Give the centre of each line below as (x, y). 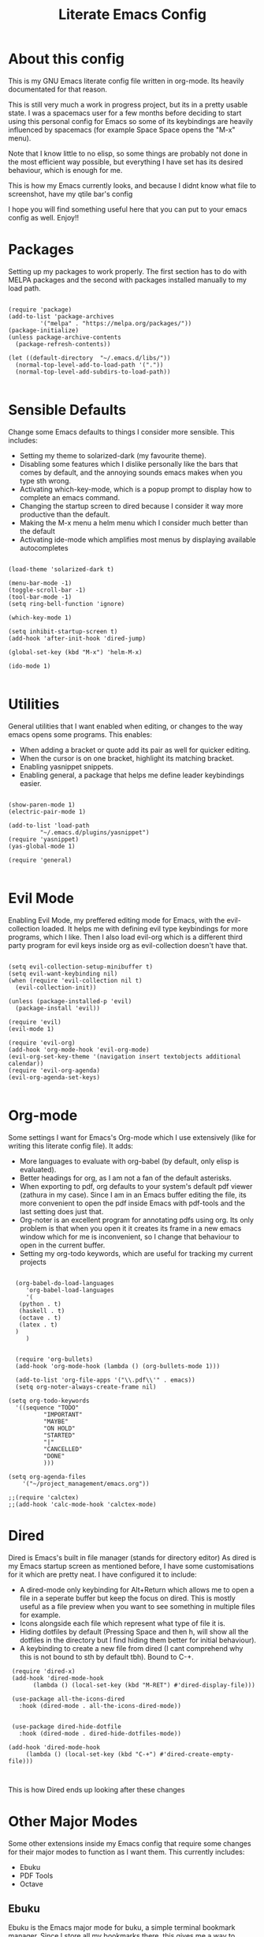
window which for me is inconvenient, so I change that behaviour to (129, 1236)
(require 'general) (40, 860)
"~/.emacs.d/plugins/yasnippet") (95, 832)
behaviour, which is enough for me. (65, 170)
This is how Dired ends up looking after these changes (97, 1789)
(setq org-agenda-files (47, 1476)
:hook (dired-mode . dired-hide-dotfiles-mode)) (100, 1733)
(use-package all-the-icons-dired (68, 1699)
